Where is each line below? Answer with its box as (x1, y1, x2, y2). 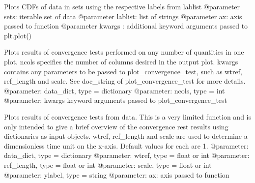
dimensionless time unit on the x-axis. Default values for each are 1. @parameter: (4, 140, 249, 151)
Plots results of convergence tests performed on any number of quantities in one (4, 47, 244, 57)
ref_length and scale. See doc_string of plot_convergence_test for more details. (4, 76, 246, 86)
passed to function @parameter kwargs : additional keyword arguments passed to (4, 21, 248, 31)
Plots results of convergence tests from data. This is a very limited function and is (4, 111, 251, 122)
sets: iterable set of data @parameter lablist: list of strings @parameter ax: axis (4, 11, 242, 21)
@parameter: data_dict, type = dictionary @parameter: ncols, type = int (4, 85, 225, 95)
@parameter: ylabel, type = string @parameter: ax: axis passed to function (4, 169, 229, 180)
